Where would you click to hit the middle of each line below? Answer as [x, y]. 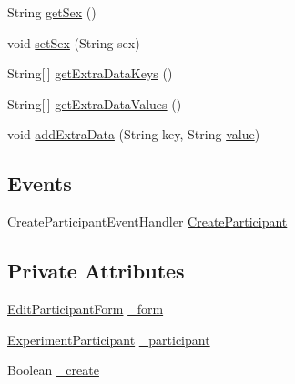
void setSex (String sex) [74, 42]
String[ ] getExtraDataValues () [95, 103]
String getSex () [52, 12]
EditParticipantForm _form [86, 308]
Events [40, 183]
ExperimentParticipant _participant [109, 339]
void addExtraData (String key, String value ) [134, 134]
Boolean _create [53, 370]
